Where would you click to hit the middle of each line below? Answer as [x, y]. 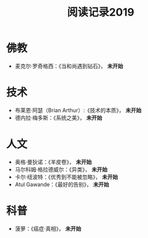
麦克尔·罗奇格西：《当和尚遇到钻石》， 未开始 [69, 66]
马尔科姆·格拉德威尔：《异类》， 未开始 [61, 169]
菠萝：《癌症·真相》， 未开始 [48, 228]
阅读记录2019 [101, 12]
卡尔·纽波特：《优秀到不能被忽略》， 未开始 [66, 177]
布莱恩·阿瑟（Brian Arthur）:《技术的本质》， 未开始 [78, 110]
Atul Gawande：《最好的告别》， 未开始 [62, 184]
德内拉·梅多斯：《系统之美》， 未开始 [58, 118]
